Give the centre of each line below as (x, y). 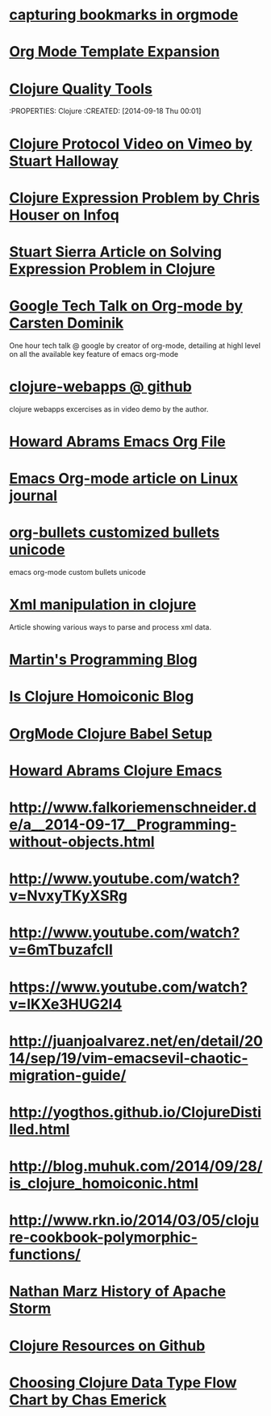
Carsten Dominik (67, 323)
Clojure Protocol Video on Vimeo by (131, 144)
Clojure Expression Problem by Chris (135, 197)
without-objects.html (82, 842)
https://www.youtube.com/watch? (129, 987)
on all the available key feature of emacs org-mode (94, 354)
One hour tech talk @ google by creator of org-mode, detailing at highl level (135, 346)
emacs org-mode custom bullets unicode (77, 572)
